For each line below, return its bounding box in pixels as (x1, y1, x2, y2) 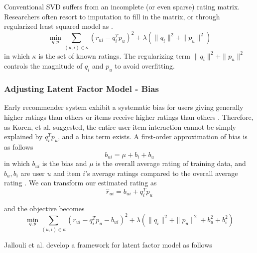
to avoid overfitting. (115, 61, 175, 71)
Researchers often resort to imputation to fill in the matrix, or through (4, 11, 220, 21)
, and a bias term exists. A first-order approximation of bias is (58, 131, 248, 142)
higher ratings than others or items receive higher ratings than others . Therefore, (4, 112, 254, 122)
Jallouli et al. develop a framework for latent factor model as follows (4, 240, 212, 250)
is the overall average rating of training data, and (96, 158, 246, 169)
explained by (4, 131, 43, 142)
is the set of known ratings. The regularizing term (38, 50, 191, 61)
